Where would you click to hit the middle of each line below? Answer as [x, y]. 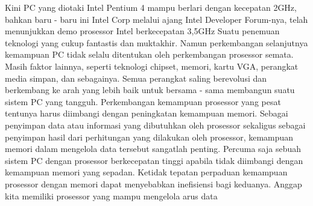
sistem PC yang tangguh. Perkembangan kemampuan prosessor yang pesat [143, 101]
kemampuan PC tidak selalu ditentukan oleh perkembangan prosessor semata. [149, 54]
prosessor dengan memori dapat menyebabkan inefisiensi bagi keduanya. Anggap [153, 183]
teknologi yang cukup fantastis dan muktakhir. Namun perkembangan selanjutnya [156, 42]
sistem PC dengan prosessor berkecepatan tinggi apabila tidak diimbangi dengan [154, 160]
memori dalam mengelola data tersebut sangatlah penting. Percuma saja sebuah [153, 149]
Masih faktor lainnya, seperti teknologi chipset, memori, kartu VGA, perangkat [152, 66]
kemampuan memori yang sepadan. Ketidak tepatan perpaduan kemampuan [146, 172]
